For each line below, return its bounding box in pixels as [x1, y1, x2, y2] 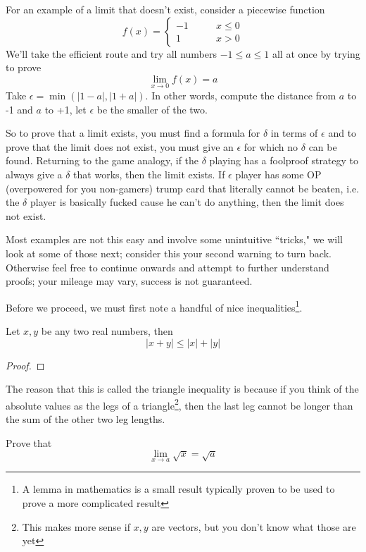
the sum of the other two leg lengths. [6, 412, 165, 426]
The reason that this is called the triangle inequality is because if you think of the [6, 381, 359, 396]
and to [328, 125, 357, 140]
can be [308, 139, 337, 154]
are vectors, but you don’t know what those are [151, 519, 356, 534]
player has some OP [235, 166, 322, 181]
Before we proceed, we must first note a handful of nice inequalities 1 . [6, 298, 303, 314]
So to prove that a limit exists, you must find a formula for [6, 125, 260, 140]
